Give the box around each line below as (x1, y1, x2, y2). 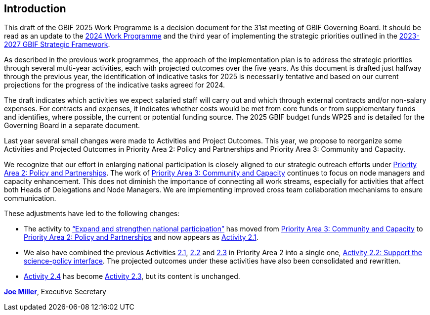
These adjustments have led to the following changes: (4, 209, 180, 218)
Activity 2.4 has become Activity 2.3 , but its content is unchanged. (24, 272, 240, 281)
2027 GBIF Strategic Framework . (4, 40, 110, 49)
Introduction (4, 2, 66, 15)
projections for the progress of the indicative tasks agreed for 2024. (4, 81, 225, 90)
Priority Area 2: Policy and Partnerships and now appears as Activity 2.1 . (24, 233, 258, 242)
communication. (4, 194, 56, 203)
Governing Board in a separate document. (4, 121, 140, 130)
